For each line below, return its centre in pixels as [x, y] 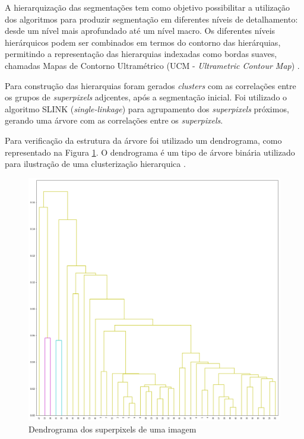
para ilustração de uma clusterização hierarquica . [95, 164]
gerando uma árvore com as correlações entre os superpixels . [114, 120]
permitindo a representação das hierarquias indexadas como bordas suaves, [141, 54]
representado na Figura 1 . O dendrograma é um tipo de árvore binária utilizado [150, 152]
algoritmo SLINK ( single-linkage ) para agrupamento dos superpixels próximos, [147, 108]
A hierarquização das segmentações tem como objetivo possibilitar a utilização [147, 7]
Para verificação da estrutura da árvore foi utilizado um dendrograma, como [143, 140]
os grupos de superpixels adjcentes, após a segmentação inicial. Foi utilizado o [146, 97]
